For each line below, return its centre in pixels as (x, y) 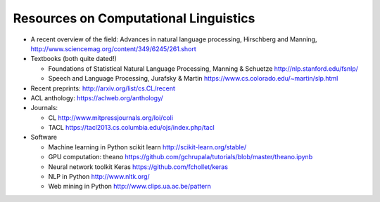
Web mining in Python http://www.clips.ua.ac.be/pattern (129, 187)
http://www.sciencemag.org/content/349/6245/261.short (113, 48)
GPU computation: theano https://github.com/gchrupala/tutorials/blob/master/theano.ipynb (180, 157)
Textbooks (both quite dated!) (74, 59)
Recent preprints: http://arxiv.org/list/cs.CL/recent (103, 88)
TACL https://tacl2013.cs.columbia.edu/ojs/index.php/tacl (131, 128)
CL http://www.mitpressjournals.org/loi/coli (111, 117)
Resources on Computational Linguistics (134, 18)
